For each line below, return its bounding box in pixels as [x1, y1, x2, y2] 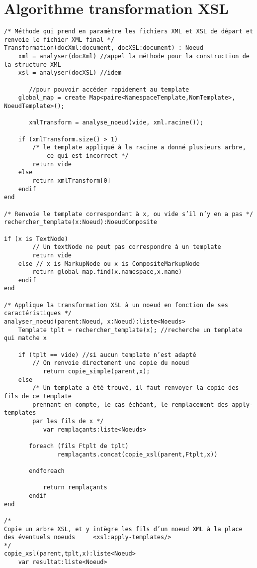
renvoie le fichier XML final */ [4, 36, 114, 43]
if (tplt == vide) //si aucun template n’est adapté [18, 351, 196, 358]
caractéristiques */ [4, 310, 72, 317]
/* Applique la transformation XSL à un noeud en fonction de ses [4, 301, 229, 309]
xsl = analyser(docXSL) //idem [18, 69, 122, 77]
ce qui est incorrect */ [46, 152, 129, 159]
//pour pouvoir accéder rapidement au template [29, 86, 189, 93]
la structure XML [4, 61, 61, 68]
